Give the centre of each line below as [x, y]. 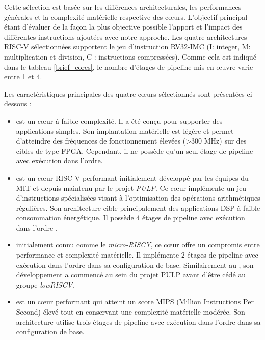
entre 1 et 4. [23, 77]
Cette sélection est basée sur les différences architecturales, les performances [123, 7]
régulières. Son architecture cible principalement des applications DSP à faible [138, 207]
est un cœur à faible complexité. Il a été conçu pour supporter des [119, 120]
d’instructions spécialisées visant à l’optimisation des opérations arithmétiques [138, 198]
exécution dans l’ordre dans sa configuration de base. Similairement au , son [135, 264]
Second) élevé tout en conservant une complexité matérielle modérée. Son [130, 312]
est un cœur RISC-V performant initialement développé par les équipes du [132, 177]
